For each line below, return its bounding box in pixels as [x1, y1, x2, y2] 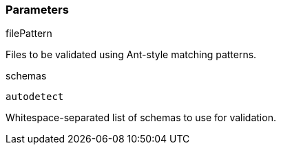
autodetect [6, 91, 64, 103]
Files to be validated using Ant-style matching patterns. [6, 49, 257, 61]
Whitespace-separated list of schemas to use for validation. [6, 112, 276, 124]
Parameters [6, 3, 69, 16]
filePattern [6, 27, 52, 40]
